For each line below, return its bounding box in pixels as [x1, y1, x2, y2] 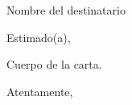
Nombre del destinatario [6, 2, 126, 18]
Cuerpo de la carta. [6, 56, 102, 73]
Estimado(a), [6, 28, 71, 45]
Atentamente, [6, 82, 73, 99]
